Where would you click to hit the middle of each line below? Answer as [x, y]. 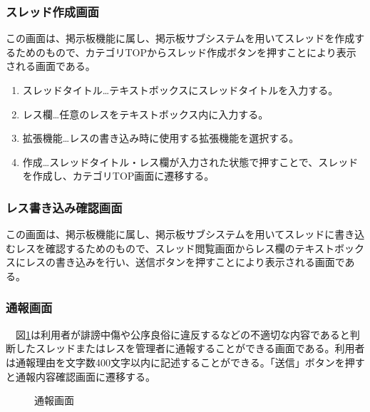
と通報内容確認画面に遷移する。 [81, 376]
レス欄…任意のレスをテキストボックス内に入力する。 [145, 114]
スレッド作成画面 [52, 11]
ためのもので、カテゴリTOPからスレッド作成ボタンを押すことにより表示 [186, 52]
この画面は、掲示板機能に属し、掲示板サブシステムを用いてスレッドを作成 [180, 38]
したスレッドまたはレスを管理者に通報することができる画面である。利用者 [190, 348]
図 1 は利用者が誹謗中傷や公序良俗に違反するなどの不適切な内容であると [183, 334]
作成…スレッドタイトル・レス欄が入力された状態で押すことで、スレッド [190, 161]
